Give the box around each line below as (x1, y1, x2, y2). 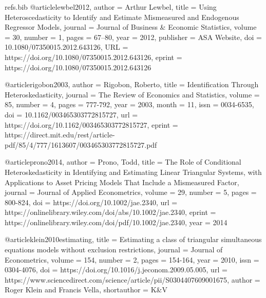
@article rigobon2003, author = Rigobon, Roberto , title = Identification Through (5, 79, 259, 90)
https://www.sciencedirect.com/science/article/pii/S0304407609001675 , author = (5, 274, 260, 285)
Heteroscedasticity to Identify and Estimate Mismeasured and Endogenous (5, 11, 239, 22)
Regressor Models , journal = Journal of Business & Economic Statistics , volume (5, 22, 257, 32)
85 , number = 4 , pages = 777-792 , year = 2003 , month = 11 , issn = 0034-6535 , (5, 99, 254, 110)
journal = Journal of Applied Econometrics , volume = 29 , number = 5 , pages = (5, 187, 257, 197)
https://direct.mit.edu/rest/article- (5, 129, 115, 140)
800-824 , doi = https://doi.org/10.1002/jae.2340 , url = (5, 196, 178, 207)
